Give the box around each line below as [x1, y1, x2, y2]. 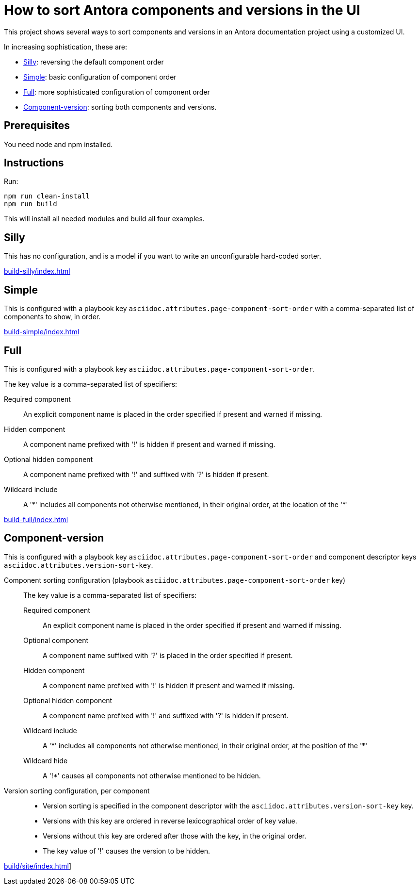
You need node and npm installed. [4, 140, 113, 148]
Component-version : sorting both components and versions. [23, 102, 217, 111]
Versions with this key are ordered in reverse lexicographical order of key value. [43, 816, 297, 825]
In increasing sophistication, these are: [4, 42, 127, 51]
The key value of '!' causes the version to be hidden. [43, 846, 210, 855]
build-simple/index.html [4, 328, 80, 336]
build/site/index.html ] [4, 861, 72, 870]
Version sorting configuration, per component [4, 786, 150, 795]
